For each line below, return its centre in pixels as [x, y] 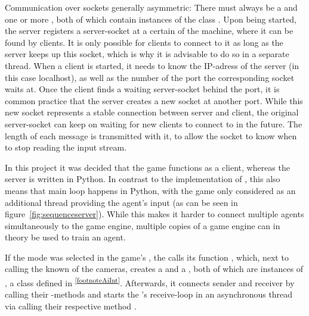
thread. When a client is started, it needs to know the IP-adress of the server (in [152, 65]
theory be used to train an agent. [65, 237]
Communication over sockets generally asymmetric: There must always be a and [151, 7]
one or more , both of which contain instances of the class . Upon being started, [151, 19]
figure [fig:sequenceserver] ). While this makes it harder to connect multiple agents [154, 214]
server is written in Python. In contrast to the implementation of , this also [143, 179]
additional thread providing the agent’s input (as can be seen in [121, 202]
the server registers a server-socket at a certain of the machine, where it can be [149, 31]
